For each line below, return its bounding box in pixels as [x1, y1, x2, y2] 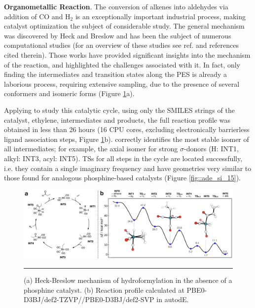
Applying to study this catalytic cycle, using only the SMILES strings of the [4, 104, 235, 115]
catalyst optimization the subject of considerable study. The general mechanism [4, 21, 245, 31]
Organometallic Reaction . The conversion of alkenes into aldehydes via [4, 1, 228, 11]
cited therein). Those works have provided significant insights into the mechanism [4, 49, 251, 60]
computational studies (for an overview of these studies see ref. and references [4, 40, 239, 50]
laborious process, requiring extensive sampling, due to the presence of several [4, 78, 240, 89]
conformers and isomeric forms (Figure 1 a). [4, 88, 135, 99]
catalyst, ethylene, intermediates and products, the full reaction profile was [4, 114, 230, 125]
